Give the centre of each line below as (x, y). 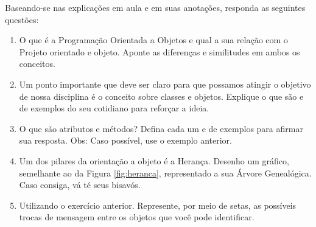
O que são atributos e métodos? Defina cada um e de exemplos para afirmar (161, 128)
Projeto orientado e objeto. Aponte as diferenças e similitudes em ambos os (160, 51)
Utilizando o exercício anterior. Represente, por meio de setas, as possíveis (158, 205)
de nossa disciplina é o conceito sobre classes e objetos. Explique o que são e (161, 96)
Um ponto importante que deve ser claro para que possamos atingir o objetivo (165, 84)
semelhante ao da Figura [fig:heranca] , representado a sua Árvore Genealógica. (165, 173)
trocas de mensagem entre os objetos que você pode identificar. (137, 217)
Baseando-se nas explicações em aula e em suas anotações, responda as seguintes (155, 7)
